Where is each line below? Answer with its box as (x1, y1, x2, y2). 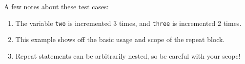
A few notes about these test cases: (4, 1, 109, 11)
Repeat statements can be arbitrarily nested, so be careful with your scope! (15, 50, 241, 61)
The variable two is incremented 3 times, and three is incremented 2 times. (15, 18, 242, 28)
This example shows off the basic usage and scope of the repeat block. (15, 34, 225, 44)
